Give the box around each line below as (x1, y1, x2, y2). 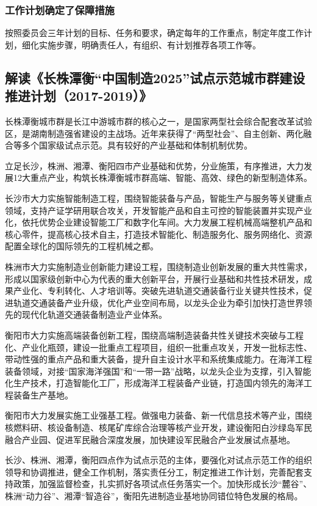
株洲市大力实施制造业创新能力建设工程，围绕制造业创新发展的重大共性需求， (5, 260, 312, 273)
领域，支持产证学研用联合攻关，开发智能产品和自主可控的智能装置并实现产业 (5, 204, 312, 216)
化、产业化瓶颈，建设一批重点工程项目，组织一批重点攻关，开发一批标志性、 (5, 340, 312, 353)
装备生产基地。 (13, 388, 73, 401)
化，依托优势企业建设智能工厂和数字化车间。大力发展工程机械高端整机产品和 (5, 216, 312, 229)
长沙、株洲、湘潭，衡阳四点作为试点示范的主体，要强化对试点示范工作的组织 (5, 453, 312, 466)
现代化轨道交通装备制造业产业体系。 (21, 308, 167, 321)
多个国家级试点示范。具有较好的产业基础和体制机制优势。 (21, 139, 252, 152)
